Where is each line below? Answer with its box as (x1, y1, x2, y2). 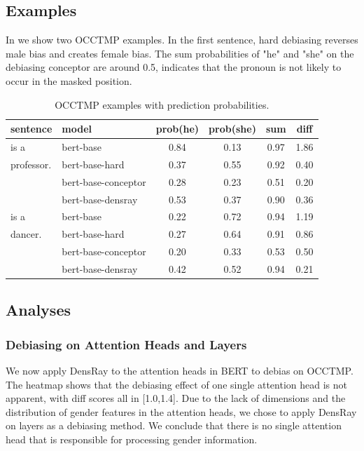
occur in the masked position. (6, 73, 132, 88)
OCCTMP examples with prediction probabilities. (55, 97, 269, 112)
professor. (10, 156, 52, 171)
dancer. (10, 227, 42, 241)
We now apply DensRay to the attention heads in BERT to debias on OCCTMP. (6, 363, 353, 378)
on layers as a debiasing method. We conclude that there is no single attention (6, 418, 342, 433)
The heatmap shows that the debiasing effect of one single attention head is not (6, 377, 348, 391)
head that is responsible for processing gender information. (6, 431, 258, 446)
